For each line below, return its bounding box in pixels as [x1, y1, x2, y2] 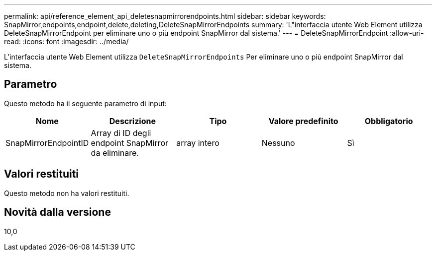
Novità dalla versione [4, 206, 111, 219]
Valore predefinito [268, 116, 338, 126]
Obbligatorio [364, 116, 413, 126]
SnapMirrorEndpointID [5, 137, 89, 148]
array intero [176, 137, 219, 148]
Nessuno [261, 137, 295, 148]
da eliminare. [91, 147, 139, 158]
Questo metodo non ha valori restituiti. [4, 189, 129, 197]
